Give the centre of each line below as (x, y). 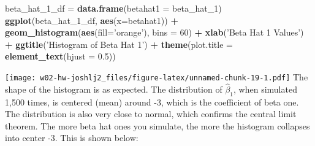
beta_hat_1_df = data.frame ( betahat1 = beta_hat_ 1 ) (113, 8)
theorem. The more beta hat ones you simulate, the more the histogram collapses (157, 125)
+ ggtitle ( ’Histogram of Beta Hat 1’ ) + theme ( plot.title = (119, 44)
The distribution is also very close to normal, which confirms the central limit (151, 114)
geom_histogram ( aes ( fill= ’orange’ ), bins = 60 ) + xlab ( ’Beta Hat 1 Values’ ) (154, 32)
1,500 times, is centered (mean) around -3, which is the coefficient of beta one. (152, 102)
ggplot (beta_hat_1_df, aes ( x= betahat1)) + (92, 20)
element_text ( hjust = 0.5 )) (60, 56)
